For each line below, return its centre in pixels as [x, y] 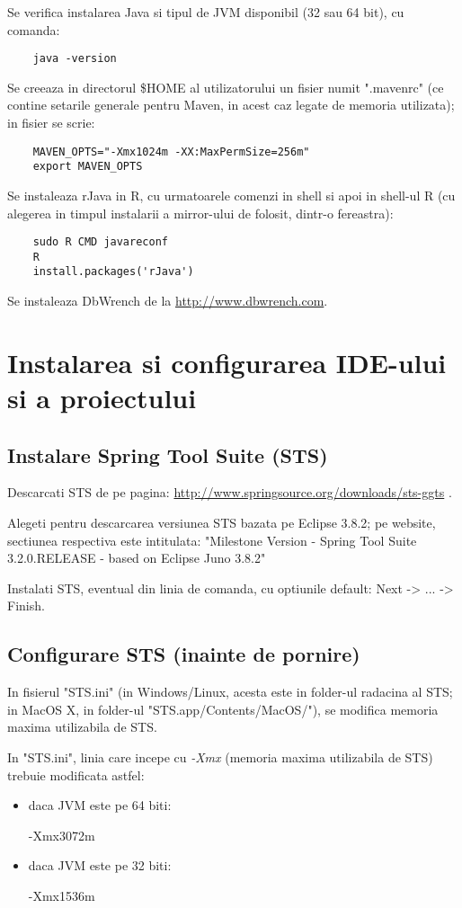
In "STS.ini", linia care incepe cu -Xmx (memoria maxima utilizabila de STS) [220, 757]
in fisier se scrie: [51, 123]
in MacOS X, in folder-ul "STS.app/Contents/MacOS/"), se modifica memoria [223, 709]
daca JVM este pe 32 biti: [100, 865]
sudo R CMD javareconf [100, 242]
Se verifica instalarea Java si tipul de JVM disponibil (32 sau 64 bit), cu [206, 12]
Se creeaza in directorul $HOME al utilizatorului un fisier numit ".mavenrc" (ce [226, 87]
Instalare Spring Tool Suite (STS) [168, 454]
